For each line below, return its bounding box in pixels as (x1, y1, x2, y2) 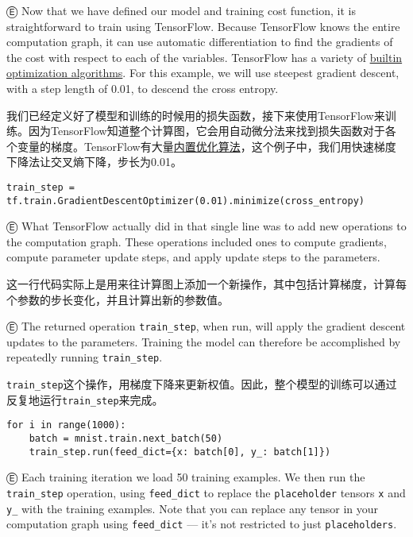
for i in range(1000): (6, 419, 126, 431)
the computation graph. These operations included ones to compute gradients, (6, 233, 387, 249)
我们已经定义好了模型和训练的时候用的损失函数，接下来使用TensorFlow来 (6, 106, 385, 123)
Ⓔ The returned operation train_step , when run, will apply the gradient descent (6, 318, 406, 334)
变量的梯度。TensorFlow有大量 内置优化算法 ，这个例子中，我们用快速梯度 (17, 137, 396, 154)
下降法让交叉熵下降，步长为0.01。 (6, 153, 182, 170)
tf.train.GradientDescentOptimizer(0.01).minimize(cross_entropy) (6, 195, 365, 207)
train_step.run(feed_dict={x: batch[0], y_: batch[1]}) (29, 446, 331, 458)
